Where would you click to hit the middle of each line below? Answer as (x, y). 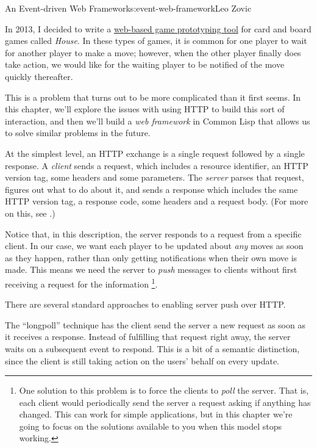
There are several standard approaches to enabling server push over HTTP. (145, 304)
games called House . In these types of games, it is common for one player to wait (156, 41)
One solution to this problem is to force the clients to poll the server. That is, (164, 390)
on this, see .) (30, 213)
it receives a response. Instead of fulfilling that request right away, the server (148, 337)
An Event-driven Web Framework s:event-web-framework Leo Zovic (128, 8)
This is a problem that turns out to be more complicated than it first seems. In (153, 97)
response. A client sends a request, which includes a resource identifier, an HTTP (157, 165)
